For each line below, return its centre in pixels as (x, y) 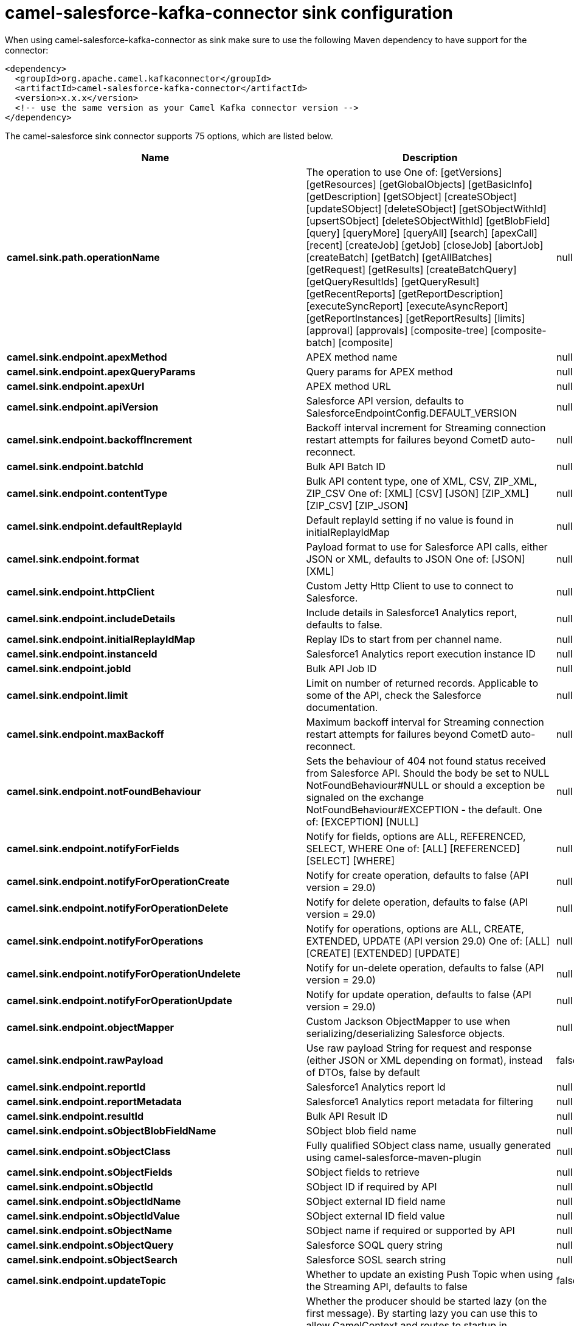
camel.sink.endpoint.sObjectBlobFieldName (112, 1130)
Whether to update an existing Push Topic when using (430, 1274)
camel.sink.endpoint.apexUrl (76, 386)
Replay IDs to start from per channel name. (404, 639)
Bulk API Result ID (347, 1116)
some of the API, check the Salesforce (394, 695)
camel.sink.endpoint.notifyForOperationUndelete (124, 974)
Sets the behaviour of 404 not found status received (426, 761)
